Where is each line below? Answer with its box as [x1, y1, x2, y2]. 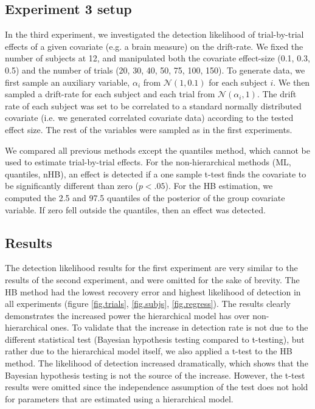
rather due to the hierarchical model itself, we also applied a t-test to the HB [5, 345, 292, 357]
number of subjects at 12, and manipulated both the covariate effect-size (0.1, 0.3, [5, 52, 310, 64]
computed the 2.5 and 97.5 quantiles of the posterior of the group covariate [5, 191, 285, 204]
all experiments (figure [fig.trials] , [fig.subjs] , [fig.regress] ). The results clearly [5, 297, 291, 310]
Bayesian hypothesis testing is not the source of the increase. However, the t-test [5, 368, 305, 381]
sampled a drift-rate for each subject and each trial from [5, 88, 215, 100]
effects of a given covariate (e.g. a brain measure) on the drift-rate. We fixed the [5, 40, 303, 52]
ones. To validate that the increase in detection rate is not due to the [50, 321, 308, 334]
